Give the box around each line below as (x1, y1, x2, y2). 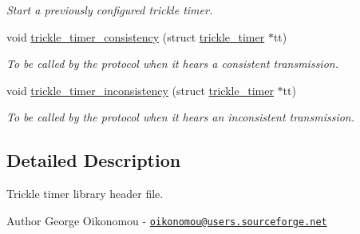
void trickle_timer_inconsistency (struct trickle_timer (6, 81, 274, 98)
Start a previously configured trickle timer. (6, 2, 213, 18)
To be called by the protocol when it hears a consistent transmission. (6, 55, 338, 72)
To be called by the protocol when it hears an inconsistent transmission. (6, 109, 355, 125)
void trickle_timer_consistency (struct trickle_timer (6, 28, 265, 45)
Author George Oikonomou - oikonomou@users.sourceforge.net (6, 212, 327, 228)
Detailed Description (6, 148, 181, 173)
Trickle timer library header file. (6, 185, 164, 202)
